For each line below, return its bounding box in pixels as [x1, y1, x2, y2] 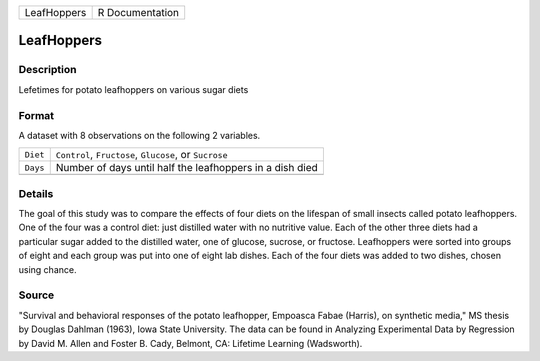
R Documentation [97, 6, 180, 19]
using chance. [18, 263, 77, 275]
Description [18, 63, 77, 77]
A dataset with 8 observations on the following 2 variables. [18, 129, 261, 141]
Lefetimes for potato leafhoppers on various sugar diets [18, 83, 249, 95]
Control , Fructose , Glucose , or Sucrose [55, 148, 228, 162]
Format [18, 108, 55, 122]
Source [18, 288, 55, 302]
